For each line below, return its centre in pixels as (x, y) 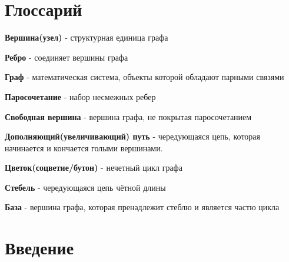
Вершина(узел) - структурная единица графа (87, 37)
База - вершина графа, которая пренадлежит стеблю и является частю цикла (142, 207)
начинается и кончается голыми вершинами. (84, 147)
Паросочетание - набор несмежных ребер (80, 96)
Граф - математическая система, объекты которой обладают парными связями (144, 77)
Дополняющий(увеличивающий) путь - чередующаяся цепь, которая (132, 136)
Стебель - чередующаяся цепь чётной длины (85, 187)
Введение (39, 248)
